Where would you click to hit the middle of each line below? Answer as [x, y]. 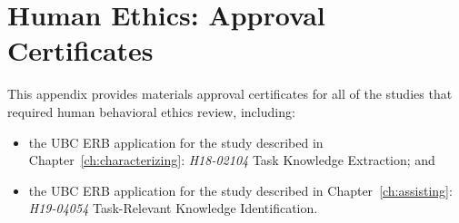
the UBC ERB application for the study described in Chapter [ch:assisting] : [240, 190]
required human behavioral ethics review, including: [151, 111]
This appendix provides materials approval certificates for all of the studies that [230, 94]
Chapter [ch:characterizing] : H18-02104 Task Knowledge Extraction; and [232, 160]
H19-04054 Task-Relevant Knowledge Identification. [173, 208]
